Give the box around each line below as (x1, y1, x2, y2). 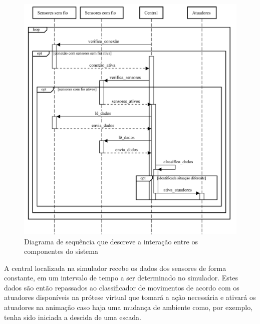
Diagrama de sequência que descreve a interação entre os (24, 236, 198, 246)
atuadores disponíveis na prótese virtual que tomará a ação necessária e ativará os (4, 292, 256, 302)
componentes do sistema (24, 246, 98, 256)
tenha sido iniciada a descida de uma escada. (4, 311, 141, 322)
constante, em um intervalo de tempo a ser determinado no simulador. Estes (4, 272, 238, 283)
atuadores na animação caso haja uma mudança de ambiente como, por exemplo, (4, 302, 253, 312)
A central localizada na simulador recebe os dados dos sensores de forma (4, 262, 226, 273)
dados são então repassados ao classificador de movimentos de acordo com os (4, 282, 239, 292)
